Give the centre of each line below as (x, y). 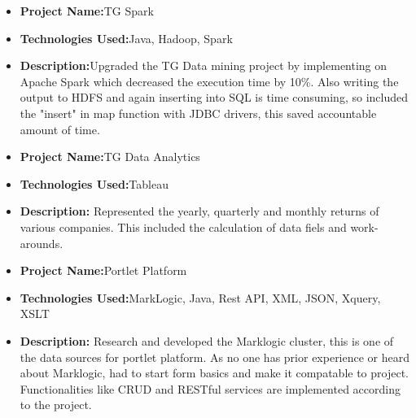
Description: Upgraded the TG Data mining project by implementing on (204, 65)
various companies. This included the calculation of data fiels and (183, 226)
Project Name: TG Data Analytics (110, 157)
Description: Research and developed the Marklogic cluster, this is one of (207, 340)
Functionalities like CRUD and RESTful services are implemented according (210, 388)
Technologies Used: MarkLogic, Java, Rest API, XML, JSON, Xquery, (200, 297)
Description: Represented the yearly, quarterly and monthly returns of (199, 211)
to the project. (56, 405)
